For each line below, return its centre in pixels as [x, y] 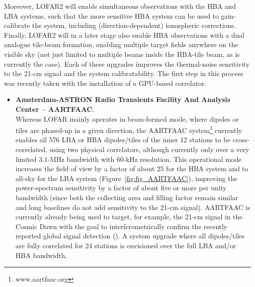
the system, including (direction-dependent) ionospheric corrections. [134, 25]
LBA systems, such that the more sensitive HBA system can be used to [111, 15]
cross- [241, 140]
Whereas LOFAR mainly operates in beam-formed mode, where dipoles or [127, 118]
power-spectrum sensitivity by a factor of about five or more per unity [121, 188]
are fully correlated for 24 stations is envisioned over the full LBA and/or [126, 245]
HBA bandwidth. [41, 255]
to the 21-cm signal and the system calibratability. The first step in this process [124, 73]
